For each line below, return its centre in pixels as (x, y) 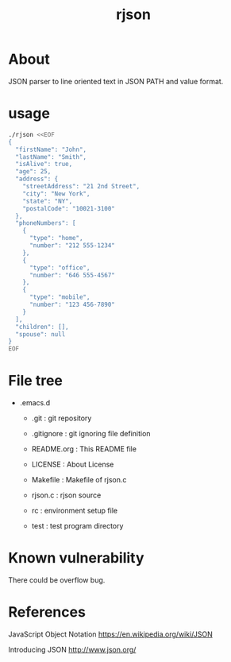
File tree (36, 381)
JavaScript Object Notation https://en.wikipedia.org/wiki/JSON (110, 634)
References (47, 612)
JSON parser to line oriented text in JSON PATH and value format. (116, 81)
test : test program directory (77, 526)
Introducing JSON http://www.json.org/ (72, 649)
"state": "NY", (48, 201)
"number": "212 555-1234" (72, 246)
